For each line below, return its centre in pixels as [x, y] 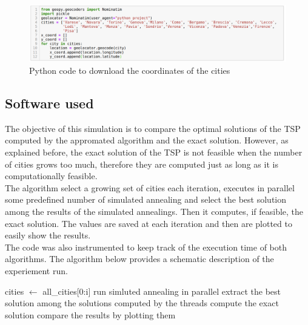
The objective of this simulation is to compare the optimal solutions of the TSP [153, 128]
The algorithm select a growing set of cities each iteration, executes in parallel [150, 187]
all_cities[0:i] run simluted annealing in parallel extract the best [162, 291]
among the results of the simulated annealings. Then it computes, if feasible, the [154, 211]
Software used [49, 103]
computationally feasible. [51, 176]
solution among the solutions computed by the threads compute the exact [142, 303]
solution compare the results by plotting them [90, 314]
